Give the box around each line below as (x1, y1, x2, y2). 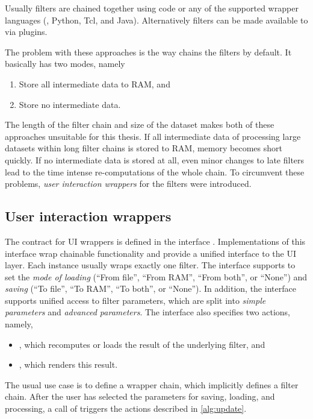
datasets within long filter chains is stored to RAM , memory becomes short (5, 142, 282, 154)
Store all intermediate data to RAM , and (19, 77, 170, 90)
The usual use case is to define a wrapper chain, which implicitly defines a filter (5, 378, 299, 391)
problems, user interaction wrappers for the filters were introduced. (5, 177, 252, 190)
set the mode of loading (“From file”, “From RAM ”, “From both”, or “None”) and (5, 270, 308, 283)
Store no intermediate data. (19, 98, 121, 110)
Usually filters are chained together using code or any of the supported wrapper (5, 2, 299, 14)
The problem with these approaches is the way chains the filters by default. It (5, 45, 292, 58)
